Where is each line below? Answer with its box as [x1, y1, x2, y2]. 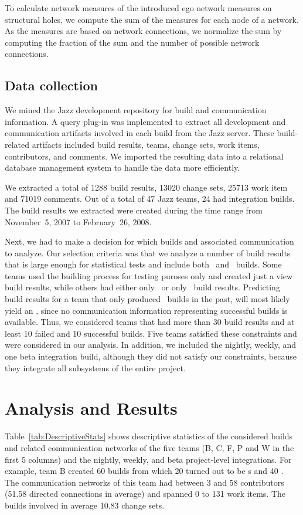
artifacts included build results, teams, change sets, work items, [32, 138, 260, 150]
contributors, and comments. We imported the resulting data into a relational [5, 150, 284, 162]
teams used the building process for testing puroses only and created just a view [5, 269, 293, 282]
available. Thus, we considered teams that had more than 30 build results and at [5, 316, 295, 328]
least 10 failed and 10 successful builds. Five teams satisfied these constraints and [5, 327, 297, 339]
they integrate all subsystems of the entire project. [5, 361, 186, 374]
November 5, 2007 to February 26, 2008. [5, 215, 152, 228]
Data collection [5, 76, 98, 94]
